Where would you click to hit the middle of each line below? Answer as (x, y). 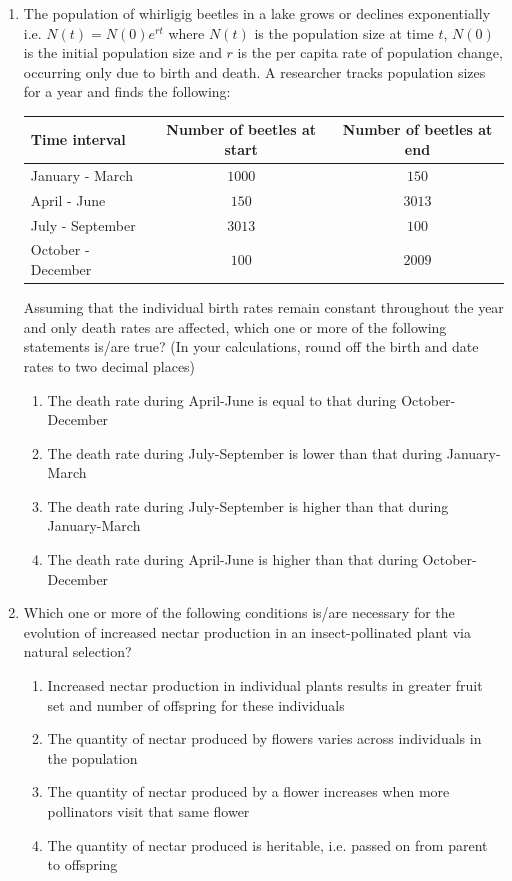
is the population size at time (344, 32)
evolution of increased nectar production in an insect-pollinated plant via (247, 631)
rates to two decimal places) (109, 365)
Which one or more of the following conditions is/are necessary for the (239, 612)
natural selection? (77, 651)
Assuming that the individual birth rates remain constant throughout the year (263, 307)
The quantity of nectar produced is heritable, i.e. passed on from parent (267, 844)
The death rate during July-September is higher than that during (248, 505)
